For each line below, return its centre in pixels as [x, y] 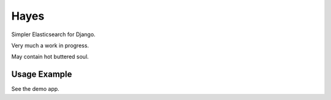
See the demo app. [35, 89]
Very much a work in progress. [50, 45]
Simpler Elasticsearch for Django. [53, 34]
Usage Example [42, 75]
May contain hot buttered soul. [50, 57]
